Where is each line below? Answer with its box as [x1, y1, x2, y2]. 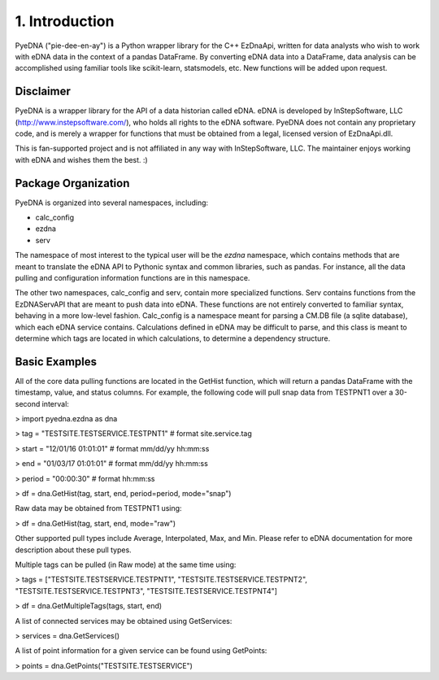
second [15, 399, 41, 408]
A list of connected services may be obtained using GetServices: [15, 616, 233, 626]
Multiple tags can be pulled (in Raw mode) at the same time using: [15, 560, 237, 569]
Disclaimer [15, 85, 71, 98]
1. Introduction [15, 12, 115, 30]
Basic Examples [15, 355, 98, 368]
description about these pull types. [15, 545, 132, 555]
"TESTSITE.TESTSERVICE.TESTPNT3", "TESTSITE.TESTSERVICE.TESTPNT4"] [15, 586, 278, 595]
